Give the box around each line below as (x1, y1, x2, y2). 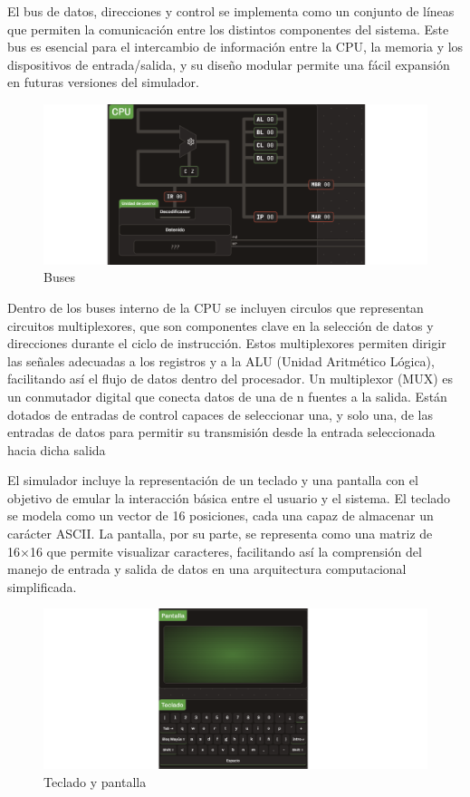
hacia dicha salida (7, 440, 106, 459)
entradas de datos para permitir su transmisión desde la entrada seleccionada (7, 423, 436, 442)
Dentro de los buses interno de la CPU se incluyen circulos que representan (7, 297, 424, 316)
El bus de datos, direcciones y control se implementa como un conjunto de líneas (7, 2, 455, 20)
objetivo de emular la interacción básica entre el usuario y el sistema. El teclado (7, 488, 451, 507)
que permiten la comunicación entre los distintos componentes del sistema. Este (7, 19, 449, 38)
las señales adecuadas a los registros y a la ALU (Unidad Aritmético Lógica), (7, 351, 435, 370)
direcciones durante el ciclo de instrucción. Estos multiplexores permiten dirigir (7, 334, 446, 353)
